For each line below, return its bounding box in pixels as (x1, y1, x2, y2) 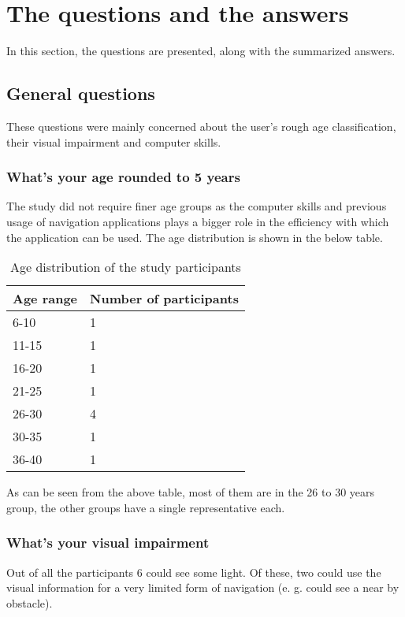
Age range (13, 289, 78, 308)
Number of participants (90, 289, 239, 308)
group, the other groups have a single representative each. (6, 499, 285, 515)
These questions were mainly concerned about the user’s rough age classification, (6, 117, 396, 134)
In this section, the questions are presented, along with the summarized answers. (6, 43, 396, 59)
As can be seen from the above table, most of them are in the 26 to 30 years (6, 484, 375, 500)
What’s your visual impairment (6, 533, 210, 552)
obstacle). (6, 594, 53, 611)
